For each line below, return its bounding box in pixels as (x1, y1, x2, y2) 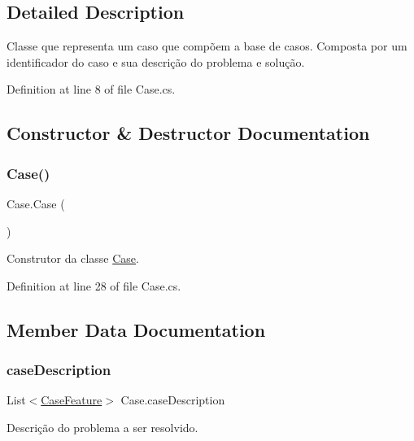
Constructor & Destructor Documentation (7, 120, 370, 146)
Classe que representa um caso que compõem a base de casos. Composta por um (7, 37, 407, 55)
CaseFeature (41, 391, 102, 408)
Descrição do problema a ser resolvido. (7, 418, 198, 435)
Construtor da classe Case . (7, 250, 139, 267)
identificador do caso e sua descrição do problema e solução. (7, 53, 305, 70)
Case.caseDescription (120, 391, 225, 408)
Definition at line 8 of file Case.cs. (7, 81, 176, 98)
